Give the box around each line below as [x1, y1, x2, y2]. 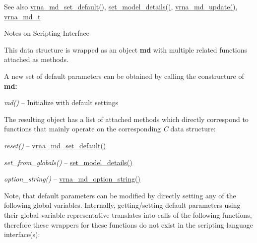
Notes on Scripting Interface [4, 28, 90, 38]
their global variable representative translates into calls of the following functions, [4, 209, 252, 220]
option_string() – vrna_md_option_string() [4, 174, 140, 184]
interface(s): [4, 229, 40, 240]
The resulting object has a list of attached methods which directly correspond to [4, 114, 249, 124]
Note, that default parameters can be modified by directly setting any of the [4, 190, 236, 200]
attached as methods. [4, 54, 69, 64]
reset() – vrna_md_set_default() [4, 140, 106, 150]
